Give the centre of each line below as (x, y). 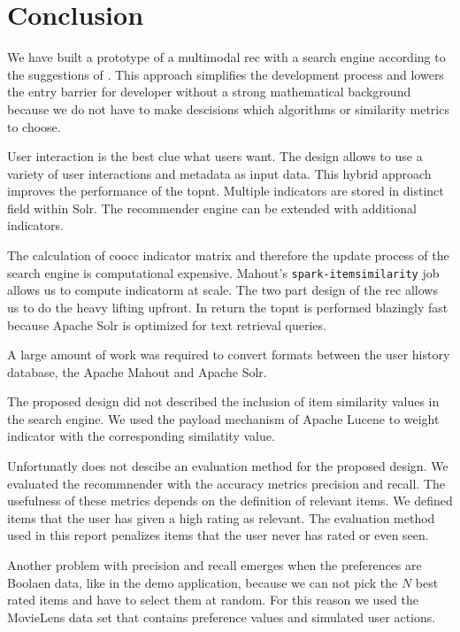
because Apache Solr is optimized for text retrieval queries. (167, 324)
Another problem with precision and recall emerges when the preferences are (215, 565)
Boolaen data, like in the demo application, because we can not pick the (203, 582)
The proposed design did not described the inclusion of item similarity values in (223, 401)
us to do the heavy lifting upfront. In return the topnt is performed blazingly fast (228, 307)
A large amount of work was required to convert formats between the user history (229, 355)
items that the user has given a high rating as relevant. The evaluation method (221, 517)
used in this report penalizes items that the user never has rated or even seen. (218, 535)
